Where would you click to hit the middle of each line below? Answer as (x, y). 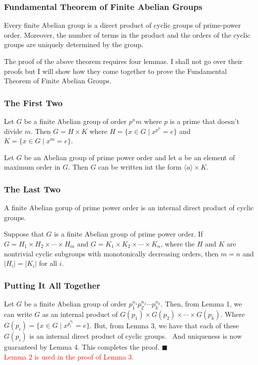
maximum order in (32, 167)
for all (48, 263)
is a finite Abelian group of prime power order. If (128, 234)
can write (18, 314)
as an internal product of (80, 314)
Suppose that (24, 234)
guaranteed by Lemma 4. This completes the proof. (82, 347)
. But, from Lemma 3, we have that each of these (164, 325)
